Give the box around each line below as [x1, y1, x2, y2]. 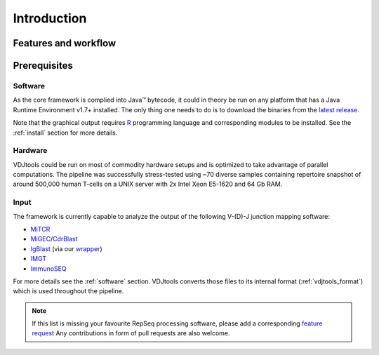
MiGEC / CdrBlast [30, 235, 78, 243]
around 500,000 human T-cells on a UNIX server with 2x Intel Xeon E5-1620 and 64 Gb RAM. [13, 180, 283, 189]
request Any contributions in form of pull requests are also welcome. [32, 329, 231, 337]
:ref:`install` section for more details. [13, 128, 118, 137]
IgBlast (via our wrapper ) [30, 244, 102, 253]
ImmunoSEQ [30, 264, 67, 273]
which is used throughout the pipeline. [13, 287, 124, 295]
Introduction [13, 11, 87, 26]
